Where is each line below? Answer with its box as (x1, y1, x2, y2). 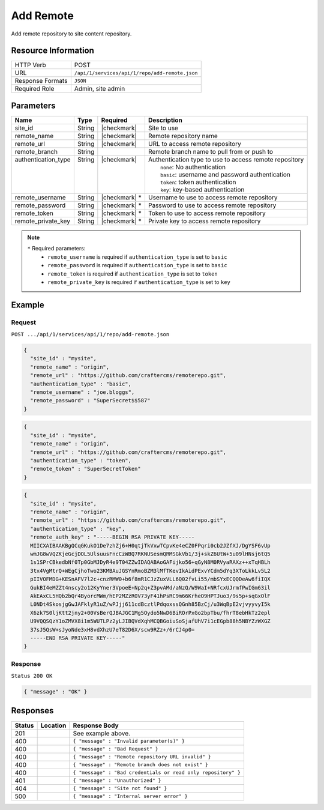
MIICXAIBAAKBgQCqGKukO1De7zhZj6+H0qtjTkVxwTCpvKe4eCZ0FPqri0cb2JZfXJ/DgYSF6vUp (30, 542, 271, 549)
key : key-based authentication (160, 185, 245, 193)
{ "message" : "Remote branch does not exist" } (73, 761, 208, 768)
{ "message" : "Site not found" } (73, 785, 167, 792)
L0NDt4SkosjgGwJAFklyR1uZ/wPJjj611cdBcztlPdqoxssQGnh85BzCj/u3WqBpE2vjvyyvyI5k (30, 601, 271, 608)
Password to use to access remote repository (148, 201, 277, 210)
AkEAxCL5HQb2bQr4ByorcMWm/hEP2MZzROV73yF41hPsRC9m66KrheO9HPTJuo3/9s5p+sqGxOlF (30, 592, 271, 599)
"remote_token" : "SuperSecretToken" (30, 465, 141, 473)
